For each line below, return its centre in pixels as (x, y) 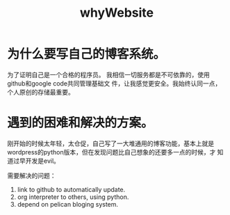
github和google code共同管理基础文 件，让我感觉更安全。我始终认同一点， (114, 83)
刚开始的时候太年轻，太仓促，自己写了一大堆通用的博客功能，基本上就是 (110, 143)
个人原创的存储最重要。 (41, 92)
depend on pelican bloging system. (68, 204)
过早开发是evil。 (36, 161)
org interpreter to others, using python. (73, 197)
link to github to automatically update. (71, 189)
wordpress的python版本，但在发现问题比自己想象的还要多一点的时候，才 (112, 152)
